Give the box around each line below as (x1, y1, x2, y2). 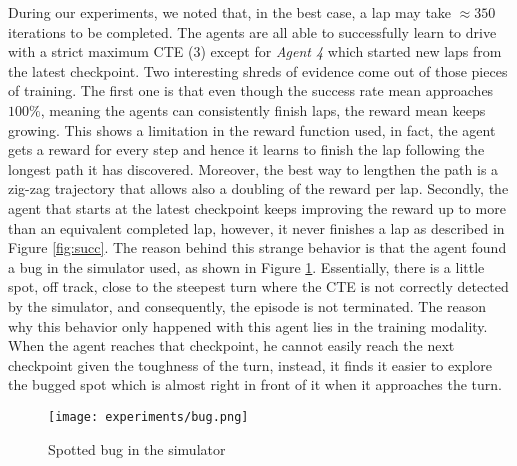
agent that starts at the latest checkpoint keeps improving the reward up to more (8, 197, 506, 218)
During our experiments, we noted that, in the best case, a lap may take (8, 2, 452, 22)
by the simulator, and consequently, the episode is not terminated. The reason (8, 295, 487, 316)
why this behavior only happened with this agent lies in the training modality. (8, 315, 488, 336)
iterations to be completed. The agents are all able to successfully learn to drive (8, 21, 497, 42)
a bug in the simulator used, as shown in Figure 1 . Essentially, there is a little (8, 256, 485, 277)
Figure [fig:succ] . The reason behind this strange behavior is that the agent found (8, 237, 507, 258)
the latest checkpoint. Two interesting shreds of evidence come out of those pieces (8, 60, 508, 81)
